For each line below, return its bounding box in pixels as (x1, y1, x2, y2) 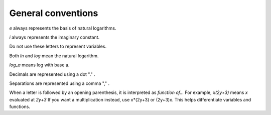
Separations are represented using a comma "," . (9, 80, 110, 86)
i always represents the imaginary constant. (9, 34, 100, 40)
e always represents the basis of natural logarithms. (9, 25, 116, 31)
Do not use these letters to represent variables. (9, 43, 107, 50)
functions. (9, 103, 30, 110)
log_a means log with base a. (9, 62, 70, 68)
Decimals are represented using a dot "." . (9, 71, 95, 77)
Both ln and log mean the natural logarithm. (9, 53, 99, 59)
